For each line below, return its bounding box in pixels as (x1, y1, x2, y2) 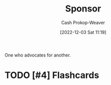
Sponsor (65, 3, 102, 14)
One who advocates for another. (4, 52, 71, 58)
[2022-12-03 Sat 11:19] (60, 29, 107, 35)
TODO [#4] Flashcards (4, 69, 100, 81)
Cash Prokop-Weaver (61, 19, 106, 25)
